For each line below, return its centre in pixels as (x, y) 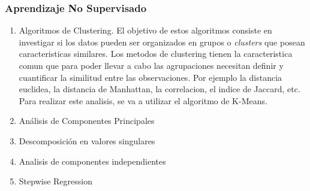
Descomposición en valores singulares (87, 140)
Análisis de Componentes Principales (87, 121)
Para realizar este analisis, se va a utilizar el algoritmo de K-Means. (143, 100)
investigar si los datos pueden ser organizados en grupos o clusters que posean (162, 42)
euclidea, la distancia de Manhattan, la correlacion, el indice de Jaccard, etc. (159, 89)
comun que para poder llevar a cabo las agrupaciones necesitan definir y (151, 65)
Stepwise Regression (55, 181)
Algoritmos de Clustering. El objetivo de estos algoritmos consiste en (145, 30)
